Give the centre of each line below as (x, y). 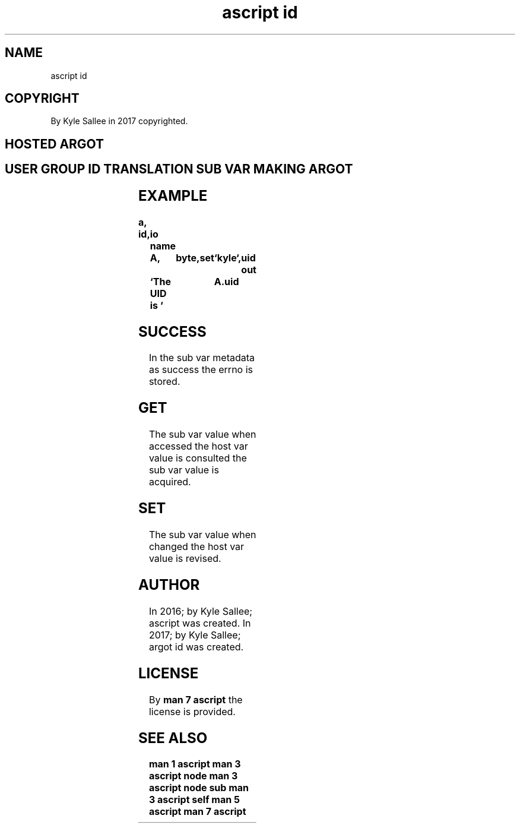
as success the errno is (201, 370)
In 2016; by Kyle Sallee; (201, 611)
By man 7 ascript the (196, 699)
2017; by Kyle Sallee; (195, 635)
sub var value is (184, 470)
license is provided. (192, 711)
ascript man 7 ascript (197, 812)
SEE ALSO (173, 738)
